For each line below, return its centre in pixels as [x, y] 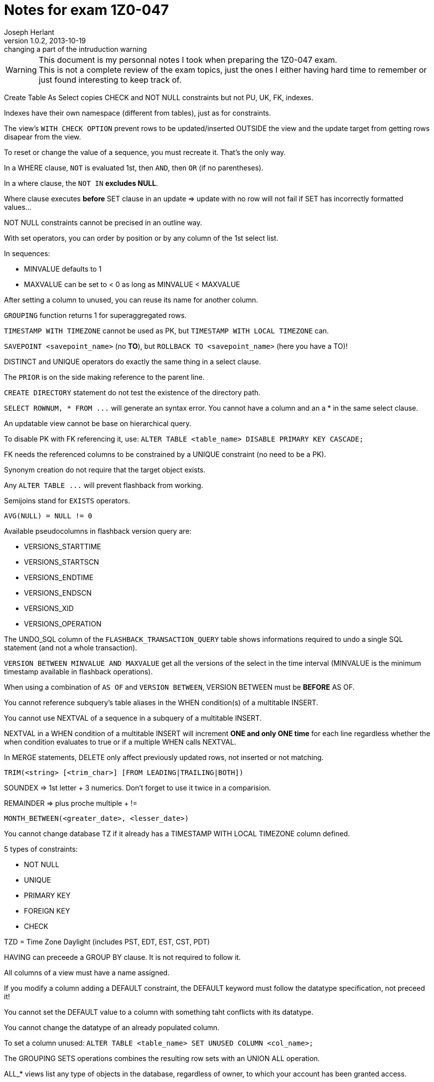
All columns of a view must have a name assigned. [87, 972]
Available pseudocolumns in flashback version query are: [98, 531]
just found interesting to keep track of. [110, 79]
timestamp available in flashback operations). [78, 671]
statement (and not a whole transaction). [71, 647]
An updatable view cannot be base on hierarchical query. [98, 423]
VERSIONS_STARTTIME [63, 546]
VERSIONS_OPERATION [63, 623]
